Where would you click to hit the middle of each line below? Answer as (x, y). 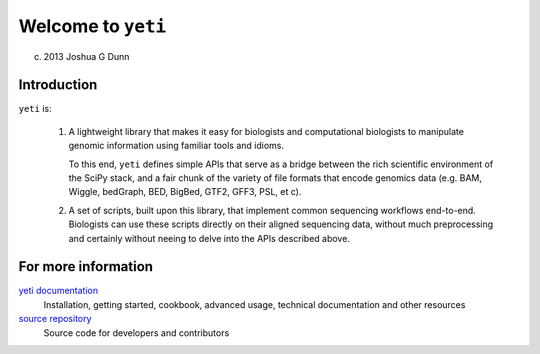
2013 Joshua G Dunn (86, 56)
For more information (86, 266)
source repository (55, 319)
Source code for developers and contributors (136, 332)
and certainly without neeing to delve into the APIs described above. (209, 238)
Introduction (58, 85)
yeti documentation (58, 291)
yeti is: (35, 109)
